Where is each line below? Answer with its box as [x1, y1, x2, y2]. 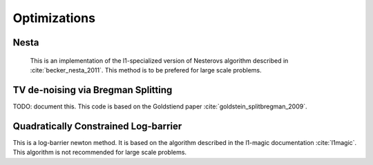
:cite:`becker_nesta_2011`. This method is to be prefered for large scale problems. [30, 66, 262, 74]
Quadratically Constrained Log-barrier [12, 120, 182, 132]
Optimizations [12, 10, 96, 26]
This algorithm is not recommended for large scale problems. [12, 148, 186, 157]
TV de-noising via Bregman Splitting [12, 84, 173, 96]
